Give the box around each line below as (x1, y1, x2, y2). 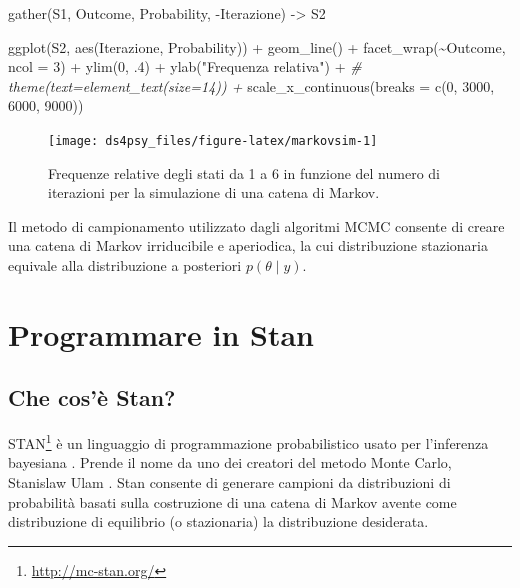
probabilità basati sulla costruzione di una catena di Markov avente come (8, 491, 457, 512)
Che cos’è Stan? (8, 382, 176, 413)
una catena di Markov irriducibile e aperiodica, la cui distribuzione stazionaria (8, 235, 488, 256)
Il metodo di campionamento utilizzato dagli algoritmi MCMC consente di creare (8, 215, 505, 236)
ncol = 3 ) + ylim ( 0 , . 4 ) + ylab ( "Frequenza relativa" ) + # (8, 56, 362, 77)
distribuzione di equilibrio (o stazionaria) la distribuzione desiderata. (8, 511, 429, 532)
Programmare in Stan (8, 313, 314, 354)
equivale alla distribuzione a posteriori (8, 255, 242, 275)
